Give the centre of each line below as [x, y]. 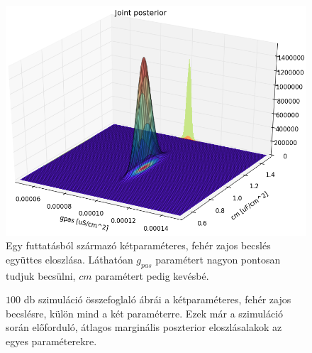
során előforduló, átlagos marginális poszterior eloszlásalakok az [144, 327]
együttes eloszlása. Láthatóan [69, 259]
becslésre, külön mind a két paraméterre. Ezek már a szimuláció [145, 313]
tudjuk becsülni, [41, 275]
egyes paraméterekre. [51, 341]
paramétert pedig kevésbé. [152, 275]
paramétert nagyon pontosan [218, 259]
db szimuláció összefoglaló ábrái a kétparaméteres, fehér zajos [157, 299]
